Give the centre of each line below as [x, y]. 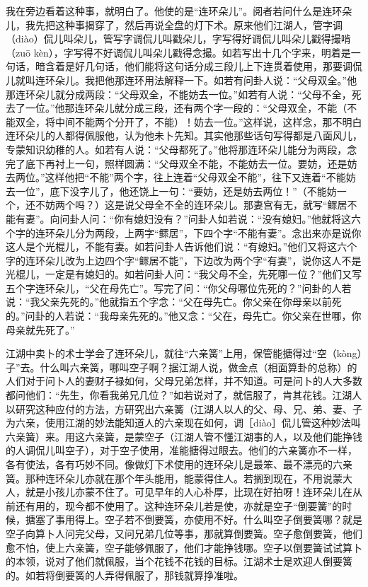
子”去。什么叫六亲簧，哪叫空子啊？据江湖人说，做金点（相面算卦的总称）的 [182, 367]
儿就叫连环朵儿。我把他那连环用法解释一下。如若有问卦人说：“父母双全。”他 [182, 80]
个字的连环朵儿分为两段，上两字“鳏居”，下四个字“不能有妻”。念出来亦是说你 [184, 232]
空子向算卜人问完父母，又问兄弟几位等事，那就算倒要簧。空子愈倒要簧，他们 [184, 533]
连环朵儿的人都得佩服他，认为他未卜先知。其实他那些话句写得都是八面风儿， [184, 135]
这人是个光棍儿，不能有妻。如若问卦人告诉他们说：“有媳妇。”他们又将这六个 [182, 246]
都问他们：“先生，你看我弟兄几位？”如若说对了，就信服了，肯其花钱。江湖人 [184, 395]
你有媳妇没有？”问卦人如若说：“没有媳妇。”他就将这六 [238, 218]
